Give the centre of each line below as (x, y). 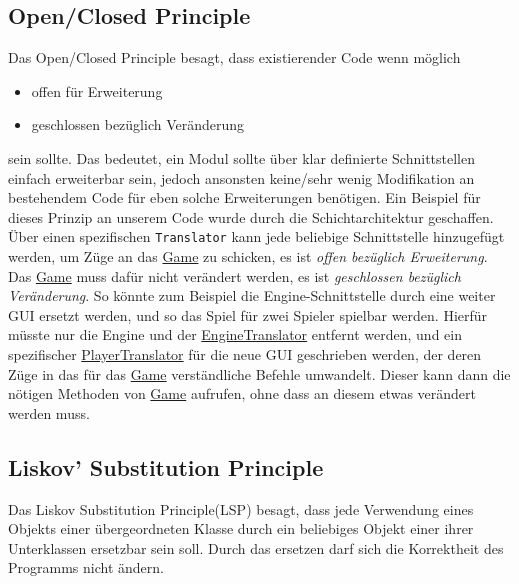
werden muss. (49, 412)
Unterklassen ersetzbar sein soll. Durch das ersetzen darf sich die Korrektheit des (256, 547)
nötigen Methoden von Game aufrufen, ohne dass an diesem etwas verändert (242, 393)
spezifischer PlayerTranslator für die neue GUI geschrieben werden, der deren (245, 353)
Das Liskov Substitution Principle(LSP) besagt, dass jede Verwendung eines (241, 508)
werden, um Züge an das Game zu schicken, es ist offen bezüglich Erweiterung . (248, 256)
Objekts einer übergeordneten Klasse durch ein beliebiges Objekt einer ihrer (241, 528)
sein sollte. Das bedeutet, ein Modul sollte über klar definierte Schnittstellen (241, 157)
